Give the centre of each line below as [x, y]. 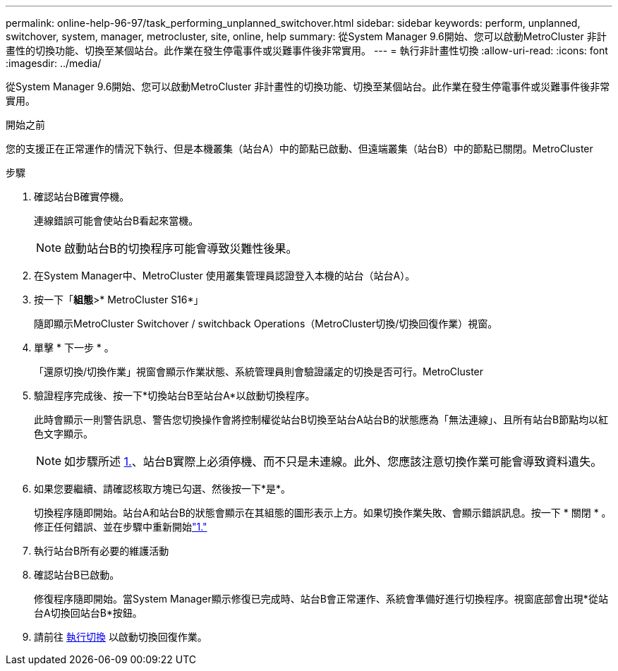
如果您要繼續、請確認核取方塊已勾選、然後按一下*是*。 [163, 489]
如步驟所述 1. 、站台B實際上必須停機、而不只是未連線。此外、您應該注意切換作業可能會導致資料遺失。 [333, 461]
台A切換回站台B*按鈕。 [88, 613]
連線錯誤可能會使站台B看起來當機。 [116, 220]
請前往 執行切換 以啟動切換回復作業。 [121, 637]
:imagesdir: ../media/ [54, 63]
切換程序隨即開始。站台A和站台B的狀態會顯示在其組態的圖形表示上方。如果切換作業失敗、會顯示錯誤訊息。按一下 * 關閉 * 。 [323, 513]
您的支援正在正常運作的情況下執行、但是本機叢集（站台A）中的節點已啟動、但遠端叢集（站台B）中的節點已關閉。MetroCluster [299, 149]
